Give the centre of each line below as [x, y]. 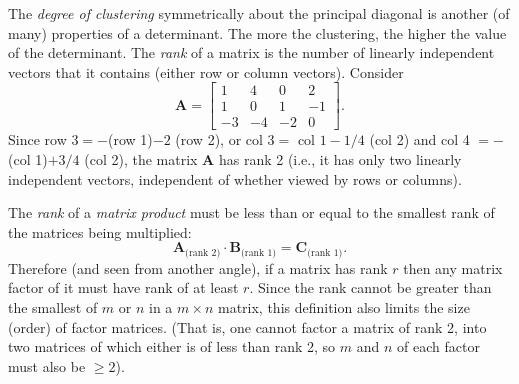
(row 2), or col [219, 139]
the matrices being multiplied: [100, 231]
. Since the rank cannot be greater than [370, 287]
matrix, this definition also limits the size [343, 307]
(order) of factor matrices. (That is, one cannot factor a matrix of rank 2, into [247, 326]
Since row [37, 139]
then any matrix [453, 267]
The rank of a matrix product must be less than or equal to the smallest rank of [251, 212]
